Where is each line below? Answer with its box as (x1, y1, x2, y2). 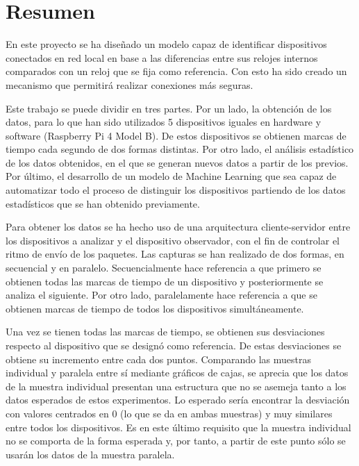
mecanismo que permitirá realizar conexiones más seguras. (6, 77, 253, 92)
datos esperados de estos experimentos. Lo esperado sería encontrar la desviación (6, 392, 350, 407)
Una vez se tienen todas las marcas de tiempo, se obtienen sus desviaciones (6, 324, 325, 339)
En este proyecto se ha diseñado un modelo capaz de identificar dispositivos (6, 37, 327, 51)
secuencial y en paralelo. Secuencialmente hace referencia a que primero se (6, 260, 322, 275)
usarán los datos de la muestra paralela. (6, 447, 175, 461)
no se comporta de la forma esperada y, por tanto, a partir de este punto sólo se (6, 433, 346, 448)
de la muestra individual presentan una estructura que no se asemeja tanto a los (6, 378, 347, 393)
